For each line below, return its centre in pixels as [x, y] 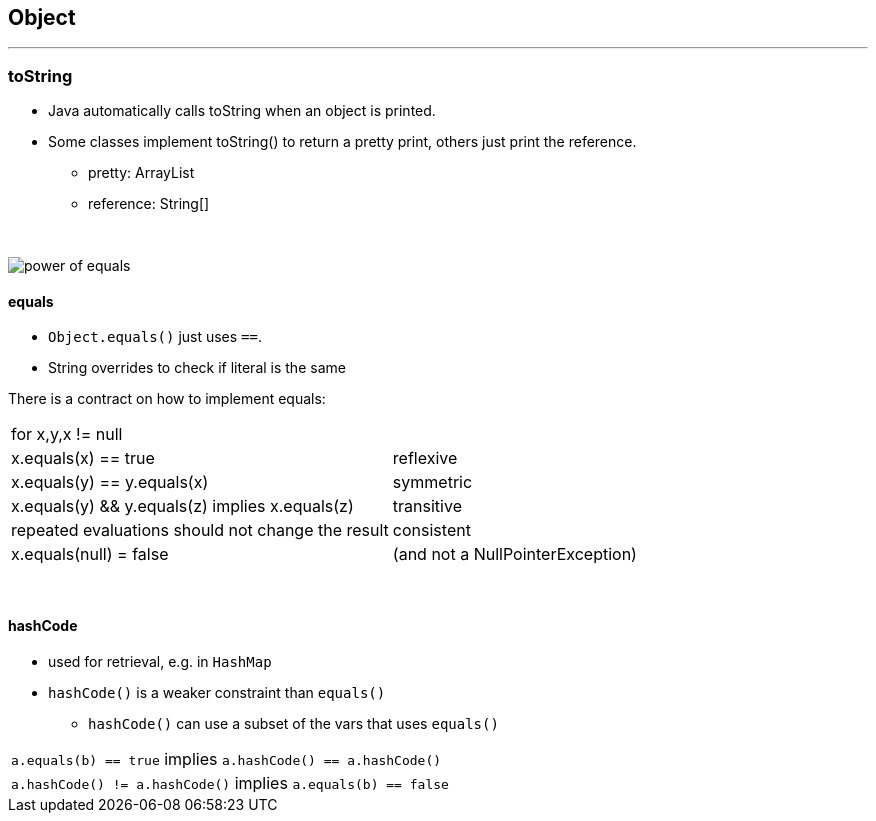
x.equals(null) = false [90, 554]
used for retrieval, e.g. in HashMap [160, 661]
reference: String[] [149, 204]
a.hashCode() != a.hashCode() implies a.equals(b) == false [230, 782]
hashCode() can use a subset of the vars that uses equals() [293, 723]
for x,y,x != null [67, 434]
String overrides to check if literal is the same [197, 368]
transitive [427, 506]
